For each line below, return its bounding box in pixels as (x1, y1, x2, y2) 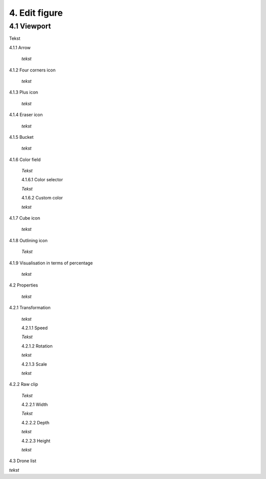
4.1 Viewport (9, 22, 51, 31)
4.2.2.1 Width (21, 402, 48, 408)
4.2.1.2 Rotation (21, 343, 53, 349)
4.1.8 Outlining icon (9, 237, 48, 243)
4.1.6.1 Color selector (21, 177, 64, 183)
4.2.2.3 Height (21, 438, 51, 444)
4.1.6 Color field (9, 157, 41, 162)
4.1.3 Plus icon (9, 89, 38, 96)
